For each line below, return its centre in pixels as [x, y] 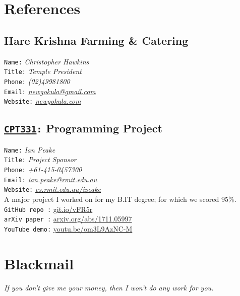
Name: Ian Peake [30, 149]
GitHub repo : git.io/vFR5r [48, 209]
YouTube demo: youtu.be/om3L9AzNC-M [68, 228]
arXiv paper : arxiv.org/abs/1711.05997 [68, 219]
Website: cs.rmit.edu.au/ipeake [53, 189]
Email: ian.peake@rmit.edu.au [51, 179]
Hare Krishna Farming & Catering [96, 40]
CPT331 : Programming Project [83, 128]
